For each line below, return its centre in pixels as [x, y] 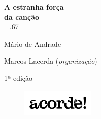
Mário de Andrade [33, 43]
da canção [22, 17]
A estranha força [34, 7]
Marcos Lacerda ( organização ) [51, 61]
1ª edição [19, 78]
